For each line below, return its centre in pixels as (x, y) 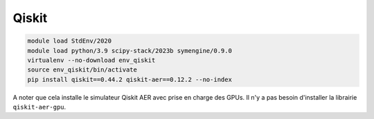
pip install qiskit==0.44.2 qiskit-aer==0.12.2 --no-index (130, 79)
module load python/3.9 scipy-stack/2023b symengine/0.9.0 (130, 51)
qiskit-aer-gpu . (39, 107)
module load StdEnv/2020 (70, 41)
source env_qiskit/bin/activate (82, 70)
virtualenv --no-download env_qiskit (91, 60)
